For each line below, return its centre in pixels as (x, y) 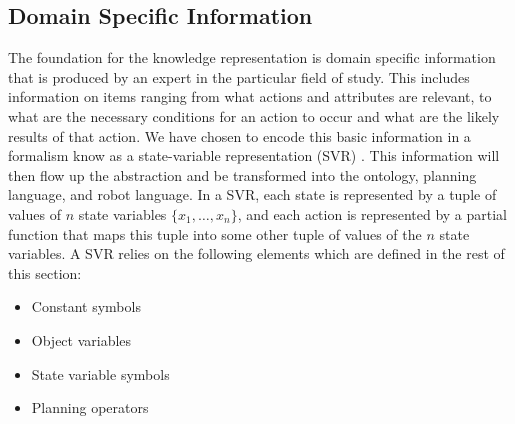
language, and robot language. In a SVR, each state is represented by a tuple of (252, 194)
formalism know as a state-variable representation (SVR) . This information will (254, 155)
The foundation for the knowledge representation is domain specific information (252, 57)
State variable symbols (100, 373)
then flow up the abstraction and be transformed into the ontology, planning (242, 174)
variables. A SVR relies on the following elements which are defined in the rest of (256, 253)
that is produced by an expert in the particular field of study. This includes (239, 76)
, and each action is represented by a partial (372, 213)
